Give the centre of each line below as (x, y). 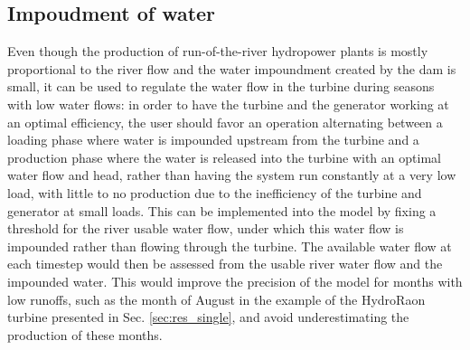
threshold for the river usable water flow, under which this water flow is (206, 228)
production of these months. (85, 334)
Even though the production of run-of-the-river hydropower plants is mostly (218, 51)
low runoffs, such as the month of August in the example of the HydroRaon (216, 299)
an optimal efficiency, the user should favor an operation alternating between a (225, 122)
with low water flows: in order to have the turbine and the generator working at (228, 104)
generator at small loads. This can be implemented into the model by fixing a (222, 210)
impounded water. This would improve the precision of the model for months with (235, 281)
